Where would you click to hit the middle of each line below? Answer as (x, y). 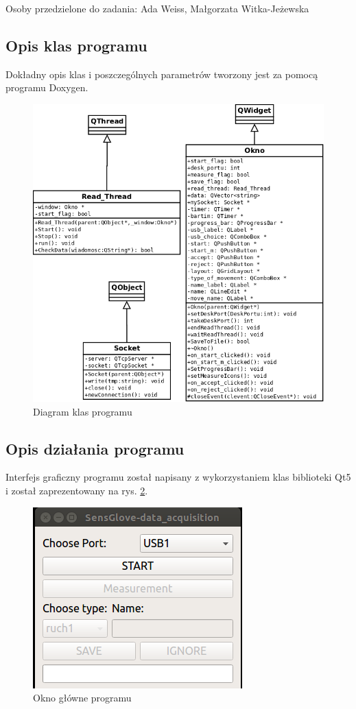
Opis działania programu (95, 448)
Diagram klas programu (83, 411)
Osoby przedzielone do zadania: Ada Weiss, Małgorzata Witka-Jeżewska (157, 8)
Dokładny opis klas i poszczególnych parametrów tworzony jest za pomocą (162, 74)
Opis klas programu (76, 45)
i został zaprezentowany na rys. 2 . (77, 491)
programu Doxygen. (47, 87)
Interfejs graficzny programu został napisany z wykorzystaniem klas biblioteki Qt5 (178, 477)
